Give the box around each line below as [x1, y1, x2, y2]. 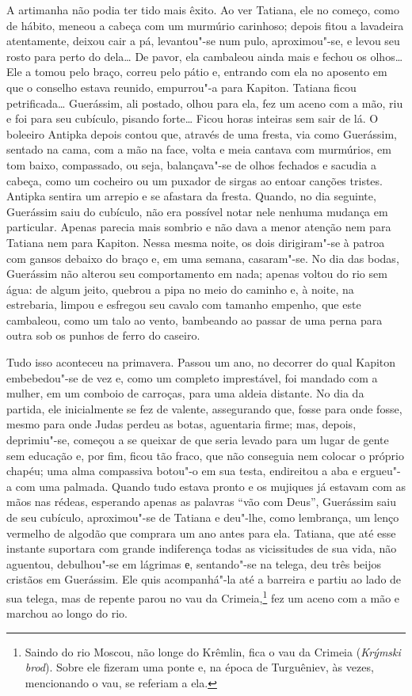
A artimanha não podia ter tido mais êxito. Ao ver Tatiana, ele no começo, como [6, 2, 399, 17]
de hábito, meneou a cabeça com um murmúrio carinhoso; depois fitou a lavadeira [6, 17, 404, 33]
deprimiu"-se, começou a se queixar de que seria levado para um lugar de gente [6, 432, 389, 448]
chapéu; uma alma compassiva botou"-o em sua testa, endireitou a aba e [6, 462, 357, 479]
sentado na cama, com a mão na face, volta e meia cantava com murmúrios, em [6, 141, 391, 158]
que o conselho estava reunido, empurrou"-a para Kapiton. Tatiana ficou [6, 78, 357, 95]
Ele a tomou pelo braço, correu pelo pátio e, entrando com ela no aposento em [6, 63, 387, 80]
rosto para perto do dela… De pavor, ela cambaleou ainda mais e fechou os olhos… [6, 48, 403, 64]
